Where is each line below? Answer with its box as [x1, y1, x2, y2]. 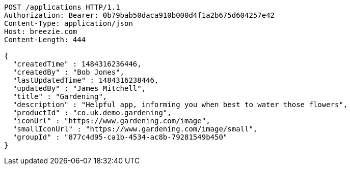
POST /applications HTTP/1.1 [4, 3, 120, 11]
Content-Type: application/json [4, 19, 133, 27]
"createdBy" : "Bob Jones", [12, 68, 125, 76]
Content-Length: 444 [4, 36, 86, 44]
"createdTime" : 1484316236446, [12, 60, 142, 68]
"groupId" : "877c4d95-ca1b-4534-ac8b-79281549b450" [12, 133, 228, 141]
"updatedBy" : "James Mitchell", [12, 84, 146, 92]
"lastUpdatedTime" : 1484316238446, [12, 76, 159, 84]
